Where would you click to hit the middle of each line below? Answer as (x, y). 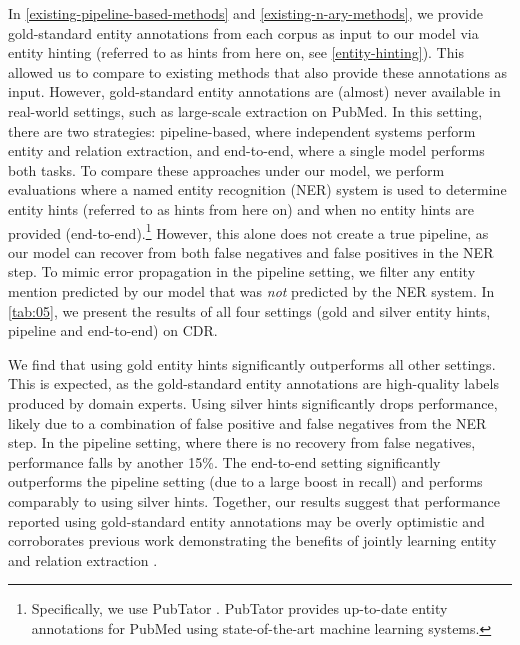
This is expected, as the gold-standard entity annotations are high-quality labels (253, 383)
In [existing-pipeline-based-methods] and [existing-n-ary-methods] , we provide (245, 13)
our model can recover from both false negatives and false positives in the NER (251, 251)
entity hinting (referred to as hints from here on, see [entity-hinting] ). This (236, 52)
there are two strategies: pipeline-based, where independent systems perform (242, 130)
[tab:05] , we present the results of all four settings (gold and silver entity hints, (249, 310)
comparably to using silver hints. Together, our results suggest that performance (254, 500)
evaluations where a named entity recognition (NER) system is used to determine (257, 189)
